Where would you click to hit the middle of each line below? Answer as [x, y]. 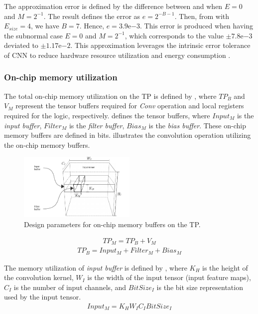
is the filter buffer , [97, 125]
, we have [45, 26]
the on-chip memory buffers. [47, 145]
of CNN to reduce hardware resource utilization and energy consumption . [117, 55]
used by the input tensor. [43, 297]
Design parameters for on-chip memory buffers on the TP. [112, 224]
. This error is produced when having [196, 26]
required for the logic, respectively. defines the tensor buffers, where [107, 115]
